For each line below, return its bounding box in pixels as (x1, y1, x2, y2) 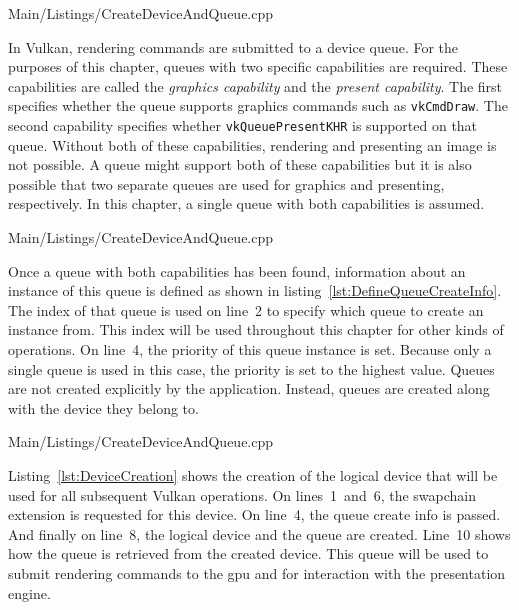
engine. (8, 582, 51, 603)
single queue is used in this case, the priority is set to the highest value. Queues (8, 358, 495, 379)
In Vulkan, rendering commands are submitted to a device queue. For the (8, 36, 459, 57)
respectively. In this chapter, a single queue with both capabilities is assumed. (8, 193, 485, 214)
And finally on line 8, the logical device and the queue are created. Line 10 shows (8, 523, 511, 544)
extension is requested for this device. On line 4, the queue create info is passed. (8, 504, 501, 525)
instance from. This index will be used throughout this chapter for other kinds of (8, 319, 504, 340)
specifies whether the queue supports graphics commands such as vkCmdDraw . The (8, 95, 508, 116)
